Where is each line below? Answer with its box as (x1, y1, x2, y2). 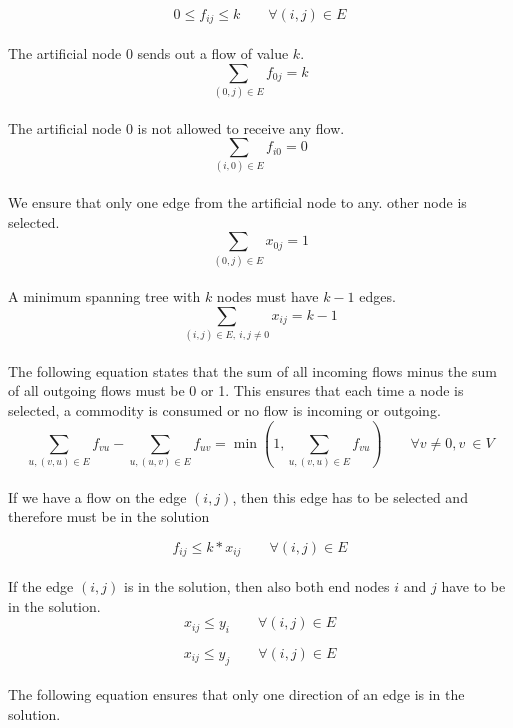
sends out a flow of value (137, 43, 289, 64)
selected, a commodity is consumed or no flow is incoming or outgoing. (8, 399, 441, 420)
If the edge (8, 576, 74, 597)
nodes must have (216, 286, 319, 307)
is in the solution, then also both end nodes (123, 576, 390, 597)
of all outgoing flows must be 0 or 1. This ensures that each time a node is (8, 380, 464, 401)
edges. (359, 286, 396, 307)
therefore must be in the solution (8, 506, 210, 527)
